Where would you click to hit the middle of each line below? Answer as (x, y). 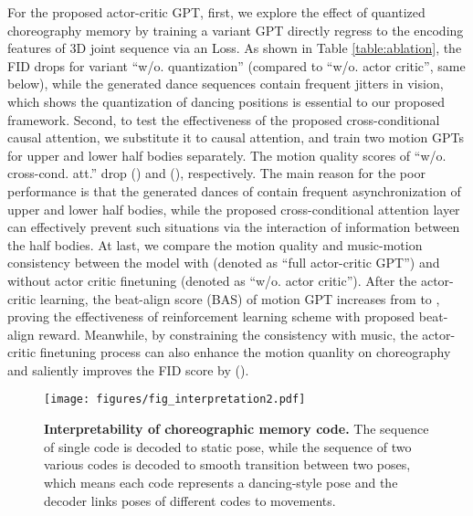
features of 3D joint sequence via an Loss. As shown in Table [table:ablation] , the (235, 48)
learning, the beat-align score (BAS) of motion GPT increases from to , (240, 298)
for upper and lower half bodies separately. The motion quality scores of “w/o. (227, 155)
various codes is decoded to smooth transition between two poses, (227, 464)
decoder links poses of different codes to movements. (190, 500)
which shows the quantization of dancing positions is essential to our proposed (226, 101)
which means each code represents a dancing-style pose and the (221, 482)
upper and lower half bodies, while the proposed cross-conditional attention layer (234, 209)
